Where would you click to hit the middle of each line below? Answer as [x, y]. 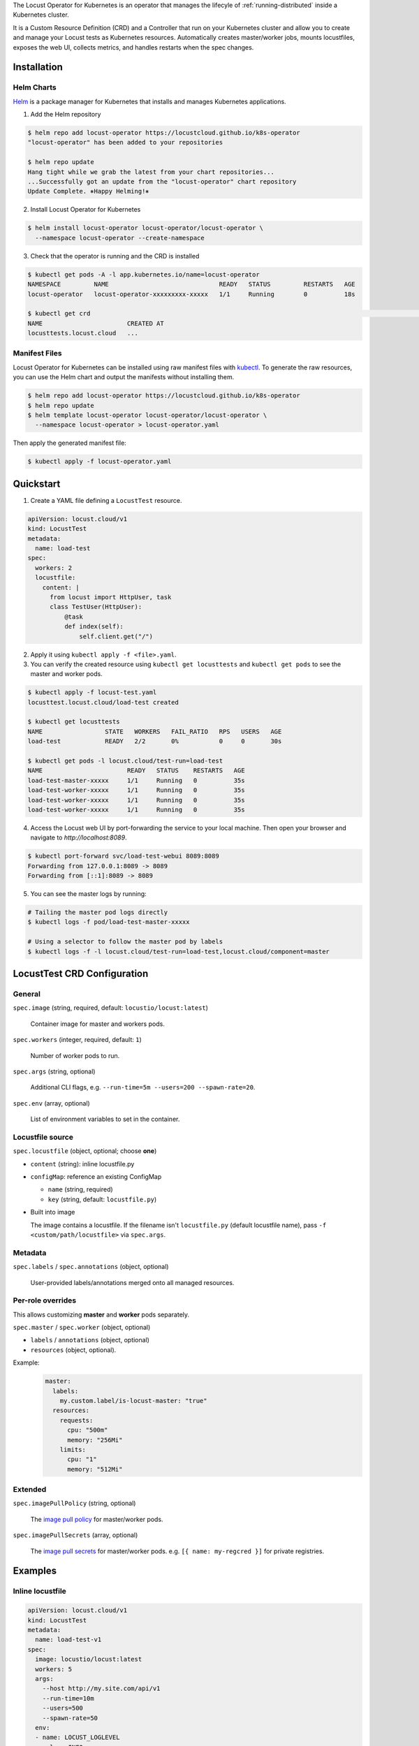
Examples [35, 1571]
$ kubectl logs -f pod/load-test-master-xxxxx [109, 922]
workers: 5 [54, 1669]
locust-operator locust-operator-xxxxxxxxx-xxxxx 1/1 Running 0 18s [191, 294]
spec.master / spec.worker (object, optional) [82, 1328]
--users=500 [63, 1708]
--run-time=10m [68, 1698]
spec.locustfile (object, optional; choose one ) [85, 1151]
